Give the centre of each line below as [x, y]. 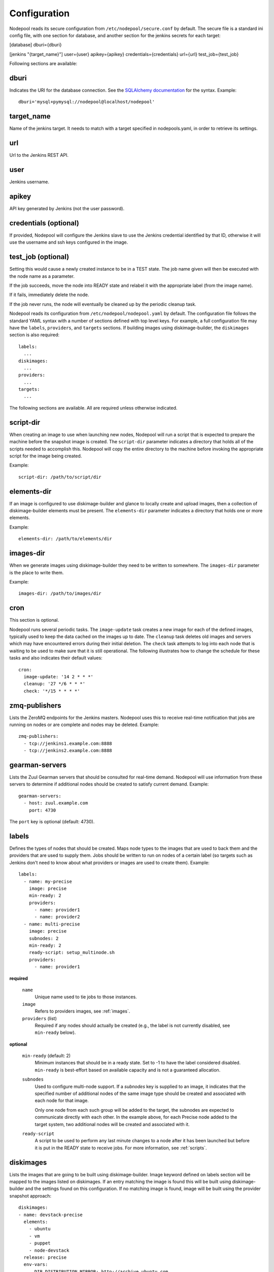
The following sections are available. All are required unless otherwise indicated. [93, 408]
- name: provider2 [57, 917]
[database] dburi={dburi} [36, 45]
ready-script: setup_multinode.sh [72, 952]
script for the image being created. [46, 456]
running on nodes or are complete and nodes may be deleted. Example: [84, 725]
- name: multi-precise [52, 924]
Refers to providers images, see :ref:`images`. [82, 1011]
